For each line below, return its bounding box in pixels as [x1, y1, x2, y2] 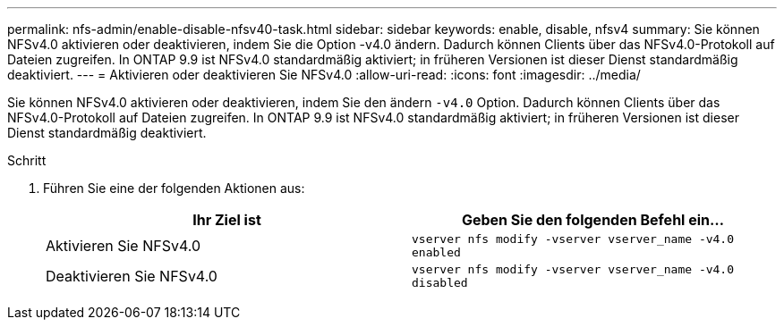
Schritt [7, 153, 47, 168]
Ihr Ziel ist [192, 211, 261, 229]
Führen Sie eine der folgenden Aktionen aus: [43, 180, 305, 196]
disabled [412, 276, 468, 289]
